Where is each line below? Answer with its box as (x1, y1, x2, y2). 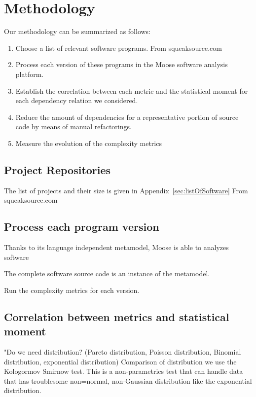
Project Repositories (4, 162, 111, 177)
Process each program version (4, 219, 159, 234)
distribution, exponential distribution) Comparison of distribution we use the (4, 356, 237, 366)
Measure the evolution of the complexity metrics (15, 138, 162, 148)
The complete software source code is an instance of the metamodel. (4, 268, 210, 279)
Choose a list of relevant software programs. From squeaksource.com (15, 42, 222, 53)
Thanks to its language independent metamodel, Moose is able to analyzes (4, 242, 229, 253)
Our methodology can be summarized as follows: (4, 26, 151, 36)
